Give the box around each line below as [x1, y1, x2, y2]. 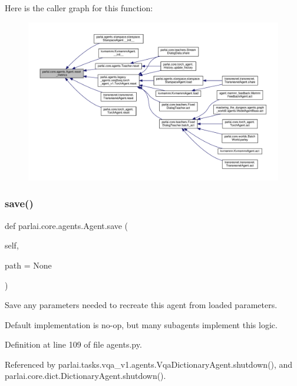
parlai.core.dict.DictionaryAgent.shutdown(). [5, 369, 166, 382]
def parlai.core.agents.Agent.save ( [5, 219, 128, 231]
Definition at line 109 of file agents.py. [5, 338, 142, 351]
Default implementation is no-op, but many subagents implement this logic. [5, 318, 278, 331]
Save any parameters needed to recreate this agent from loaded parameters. [5, 299, 278, 311]
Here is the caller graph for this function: [5, 2, 153, 14]
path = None [5, 259, 52, 271]
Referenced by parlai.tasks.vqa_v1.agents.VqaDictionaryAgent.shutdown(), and [5, 358, 293, 370]
